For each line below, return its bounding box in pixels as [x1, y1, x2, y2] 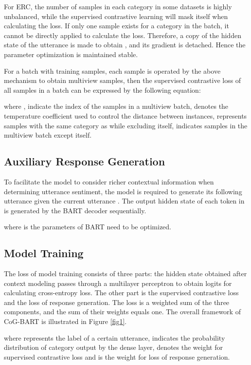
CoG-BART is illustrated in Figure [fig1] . [4, 316, 127, 326]
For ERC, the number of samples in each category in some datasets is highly [4, 1, 232, 11]
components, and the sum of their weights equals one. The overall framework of [4, 306, 241, 317]
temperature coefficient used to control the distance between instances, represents [4, 110, 247, 121]
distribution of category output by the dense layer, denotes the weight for [4, 342, 223, 352]
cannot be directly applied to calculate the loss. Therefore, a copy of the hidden [4, 30, 241, 40]
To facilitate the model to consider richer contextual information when [4, 176, 214, 186]
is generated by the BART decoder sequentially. [4, 205, 146, 215]
